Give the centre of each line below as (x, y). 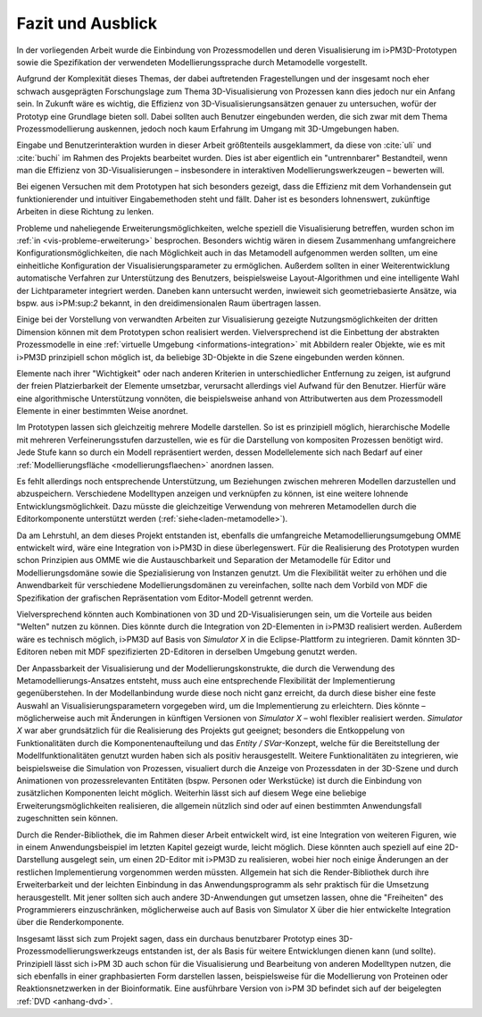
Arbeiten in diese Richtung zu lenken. (85, 212)
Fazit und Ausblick (87, 23)
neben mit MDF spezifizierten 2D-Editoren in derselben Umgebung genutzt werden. (204, 651)
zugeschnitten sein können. (67, 819)
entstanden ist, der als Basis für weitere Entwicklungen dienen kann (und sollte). (288, 951)
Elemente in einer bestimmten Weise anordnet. (102, 411)
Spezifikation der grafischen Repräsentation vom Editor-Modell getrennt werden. (165, 598)
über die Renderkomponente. (71, 922)
